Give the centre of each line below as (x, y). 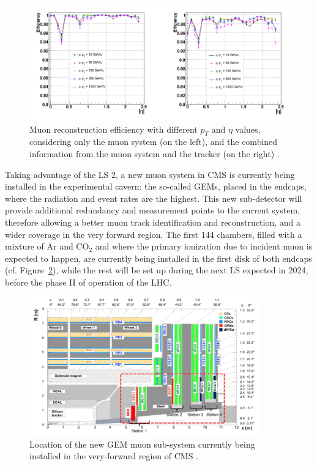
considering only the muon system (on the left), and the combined (154, 142)
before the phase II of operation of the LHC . (88, 282)
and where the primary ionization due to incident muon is (204, 246)
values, (248, 129)
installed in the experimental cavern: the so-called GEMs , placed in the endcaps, (156, 186)
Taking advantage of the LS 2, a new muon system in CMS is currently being (150, 174)
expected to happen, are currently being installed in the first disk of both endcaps (158, 258)
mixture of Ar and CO (47, 246)
